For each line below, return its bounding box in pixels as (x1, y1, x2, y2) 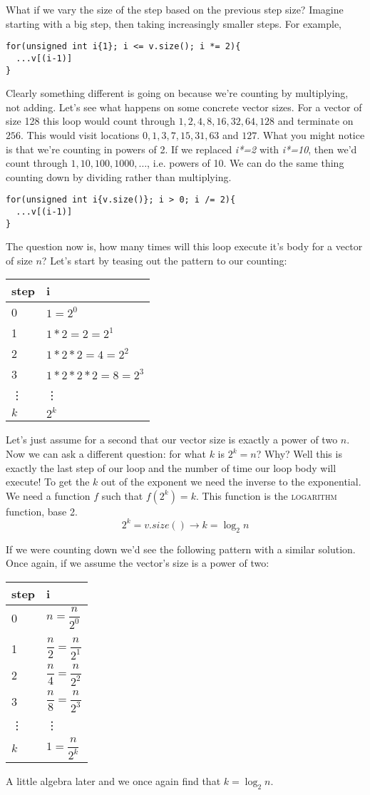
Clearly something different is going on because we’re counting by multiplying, (6, 86, 349, 101)
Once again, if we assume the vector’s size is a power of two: (6, 555, 269, 570)
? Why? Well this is (256, 446, 342, 461)
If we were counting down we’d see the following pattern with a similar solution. (6, 541, 356, 556)
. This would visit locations (21, 127, 140, 142)
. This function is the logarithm (195, 488, 337, 503)
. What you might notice (257, 127, 365, 142)
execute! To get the (6, 474, 90, 489)
